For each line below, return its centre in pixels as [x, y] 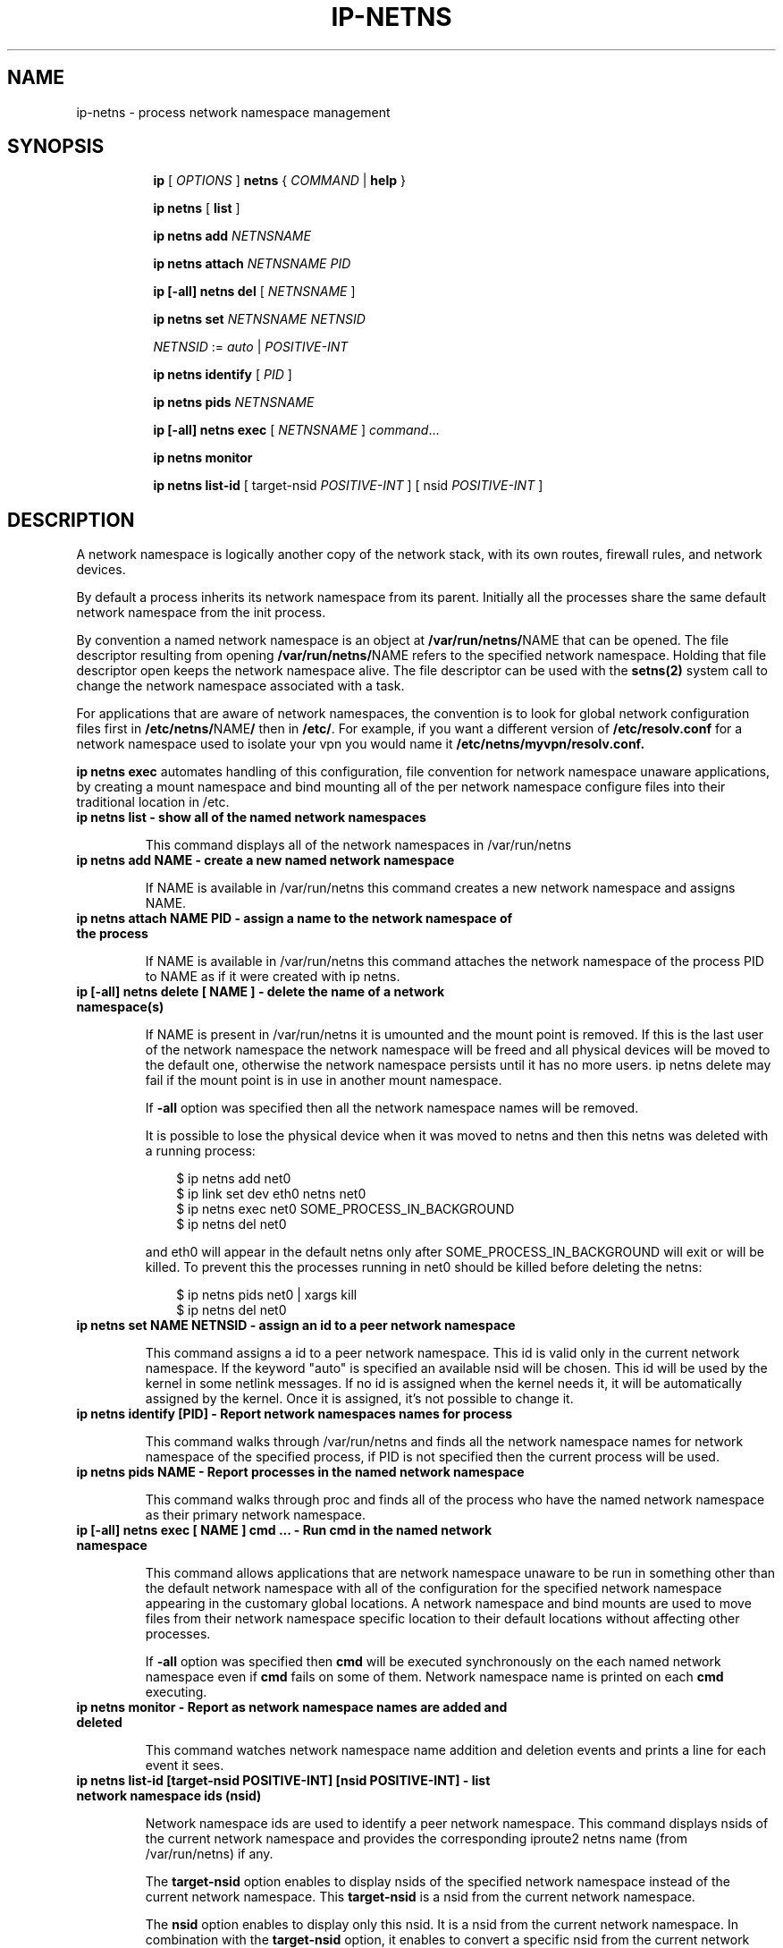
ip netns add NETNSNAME [232, 236]
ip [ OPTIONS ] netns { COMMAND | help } [279, 181]
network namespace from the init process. [201, 613]
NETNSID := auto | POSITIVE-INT [251, 347]
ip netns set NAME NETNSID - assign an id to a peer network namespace [296, 1325]
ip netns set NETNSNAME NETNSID [259, 319]
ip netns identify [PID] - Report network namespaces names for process [295, 1414]
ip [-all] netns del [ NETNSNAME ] [254, 292]
